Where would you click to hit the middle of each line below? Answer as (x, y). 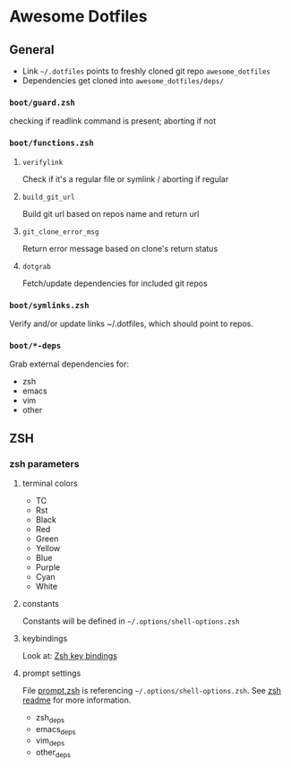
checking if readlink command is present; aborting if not (113, 121)
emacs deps (56, 730)
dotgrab (36, 266)
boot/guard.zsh (43, 102)
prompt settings (51, 673)
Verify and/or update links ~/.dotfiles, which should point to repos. (131, 324)
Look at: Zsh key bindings (70, 655)
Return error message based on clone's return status (120, 248)
